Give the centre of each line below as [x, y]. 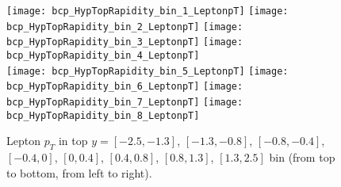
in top [73, 141]
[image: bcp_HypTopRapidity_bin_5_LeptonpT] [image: [148, 71]
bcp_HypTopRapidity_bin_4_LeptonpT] [103, 55]
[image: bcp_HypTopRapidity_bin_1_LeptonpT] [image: [148, 11]
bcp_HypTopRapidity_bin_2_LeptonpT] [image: [125, 27]
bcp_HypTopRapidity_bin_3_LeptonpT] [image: [125, 42]
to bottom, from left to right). [79, 172]
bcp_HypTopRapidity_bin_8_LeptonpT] [103, 115]
